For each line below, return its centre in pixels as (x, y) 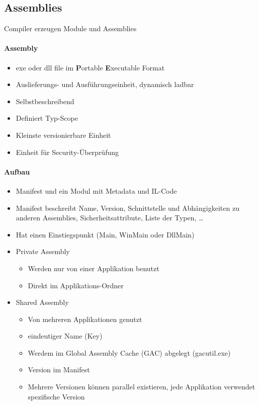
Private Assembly (43, 251)
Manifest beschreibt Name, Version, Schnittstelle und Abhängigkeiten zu (127, 208)
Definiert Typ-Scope (47, 118)
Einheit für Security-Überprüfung (67, 152)
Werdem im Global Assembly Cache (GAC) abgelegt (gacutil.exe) (129, 352)
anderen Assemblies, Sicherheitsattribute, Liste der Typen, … (110, 218)
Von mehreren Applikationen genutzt (85, 319)
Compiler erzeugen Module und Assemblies (70, 28)
